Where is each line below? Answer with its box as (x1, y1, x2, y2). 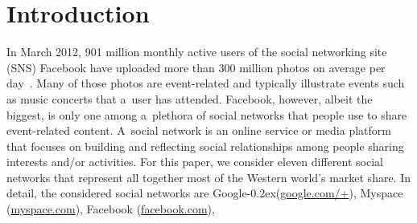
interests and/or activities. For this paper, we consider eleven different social (6, 153, 383, 170)
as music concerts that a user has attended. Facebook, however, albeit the (6, 90, 373, 107)
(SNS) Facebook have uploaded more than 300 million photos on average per (6, 59, 386, 75)
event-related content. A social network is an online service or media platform (6, 122, 391, 139)
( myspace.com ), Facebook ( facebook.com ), (6, 201, 215, 217)
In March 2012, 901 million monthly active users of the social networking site (6, 43, 387, 60)
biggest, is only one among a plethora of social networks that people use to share (6, 106, 407, 123)
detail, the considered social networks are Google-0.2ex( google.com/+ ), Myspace (6, 184, 403, 201)
